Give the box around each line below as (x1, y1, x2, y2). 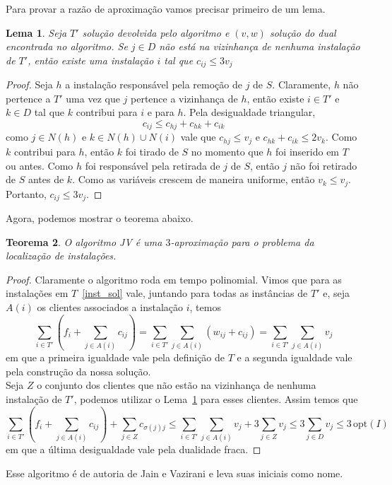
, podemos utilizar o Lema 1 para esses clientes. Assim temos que (73, 392, 358, 407)
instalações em (6, 286, 69, 300)
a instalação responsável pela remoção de (65, 77, 242, 92)
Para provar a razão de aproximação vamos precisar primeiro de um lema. (6, 1, 326, 16)
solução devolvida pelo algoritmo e (82, 25, 230, 40)
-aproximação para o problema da (170, 234, 314, 249)
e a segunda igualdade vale (237, 350, 352, 365)
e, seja (323, 286, 350, 300)
